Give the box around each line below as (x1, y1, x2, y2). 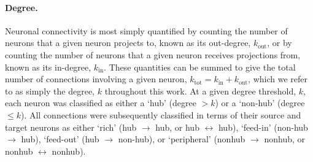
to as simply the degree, (5, 84, 95, 97)
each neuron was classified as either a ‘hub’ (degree (5, 96, 196, 109)
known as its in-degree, (5, 60, 91, 73)
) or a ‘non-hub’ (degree (215, 96, 305, 109)
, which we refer (248, 72, 307, 85)
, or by (267, 36, 292, 49)
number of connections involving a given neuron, (5, 72, 187, 85)
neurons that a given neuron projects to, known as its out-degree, (5, 36, 251, 49)
